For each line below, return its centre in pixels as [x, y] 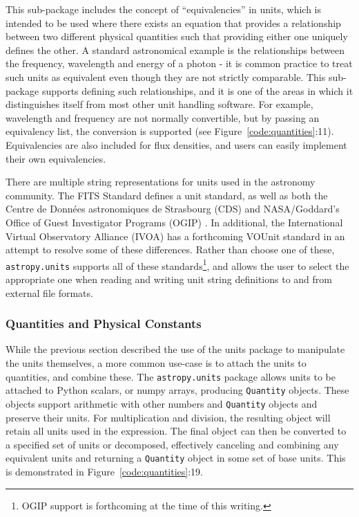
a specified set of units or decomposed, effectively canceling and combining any [172, 444]
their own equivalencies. [56, 158]
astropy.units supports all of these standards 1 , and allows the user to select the [177, 264]
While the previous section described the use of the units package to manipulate [175, 349]
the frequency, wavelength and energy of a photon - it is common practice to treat [179, 63]
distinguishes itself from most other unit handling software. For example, [159, 104]
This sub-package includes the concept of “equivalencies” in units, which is [163, 9]
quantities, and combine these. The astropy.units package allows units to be [171, 376]
